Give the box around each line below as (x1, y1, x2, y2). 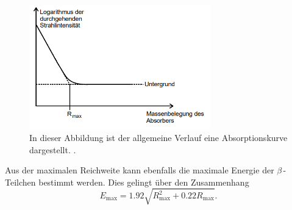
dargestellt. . (29, 143, 76, 156)
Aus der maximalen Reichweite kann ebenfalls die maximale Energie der (5, 164, 274, 176)
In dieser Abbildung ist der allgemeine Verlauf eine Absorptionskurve (29, 131, 288, 143)
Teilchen (5, 175, 36, 188)
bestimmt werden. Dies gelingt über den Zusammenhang (38, 175, 249, 188)
